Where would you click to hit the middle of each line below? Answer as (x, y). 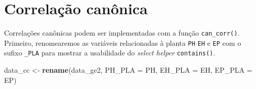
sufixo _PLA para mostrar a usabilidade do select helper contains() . (110, 53)
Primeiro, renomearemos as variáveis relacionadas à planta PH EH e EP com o (123, 42)
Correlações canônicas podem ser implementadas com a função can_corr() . (122, 33)
